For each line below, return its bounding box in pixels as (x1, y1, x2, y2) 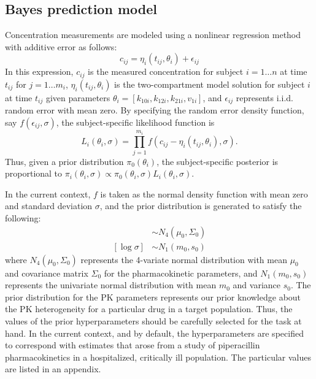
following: (5, 212, 41, 224)
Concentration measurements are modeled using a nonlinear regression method (5, 28, 301, 41)
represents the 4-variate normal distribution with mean (80, 253, 287, 266)
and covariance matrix (5, 266, 88, 279)
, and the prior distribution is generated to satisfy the (99, 199, 302, 212)
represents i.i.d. (236, 91, 293, 104)
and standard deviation (5, 199, 93, 212)
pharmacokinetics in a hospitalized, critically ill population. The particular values (5, 350, 311, 363)
